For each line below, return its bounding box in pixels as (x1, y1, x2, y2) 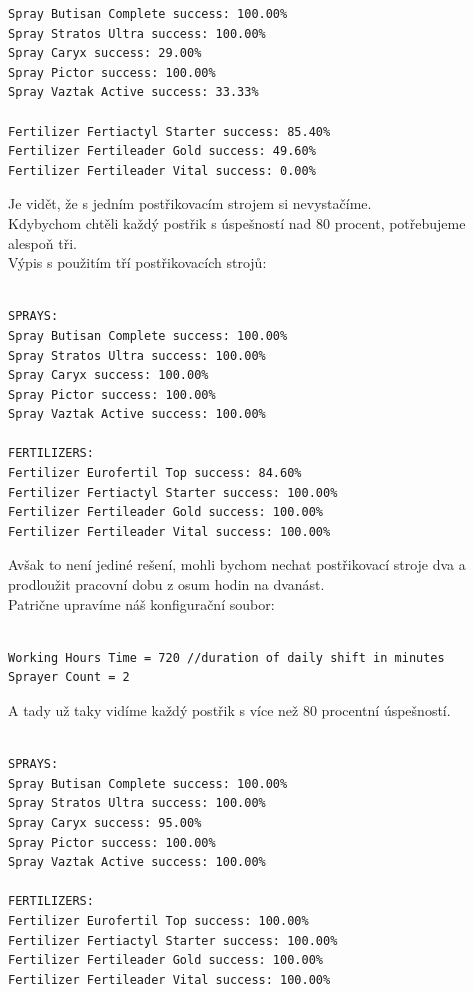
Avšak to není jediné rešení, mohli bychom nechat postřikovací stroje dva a (8, 554, 466, 575)
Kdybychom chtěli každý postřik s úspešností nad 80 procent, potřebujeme (8, 212, 466, 233)
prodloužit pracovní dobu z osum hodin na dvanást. (8, 574, 325, 595)
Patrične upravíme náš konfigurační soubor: (8, 593, 275, 614)
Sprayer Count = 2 (8, 670, 130, 685)
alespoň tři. (8, 232, 77, 253)
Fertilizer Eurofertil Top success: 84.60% (8, 466, 302, 481)
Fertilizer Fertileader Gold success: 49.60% (8, 144, 316, 159)
